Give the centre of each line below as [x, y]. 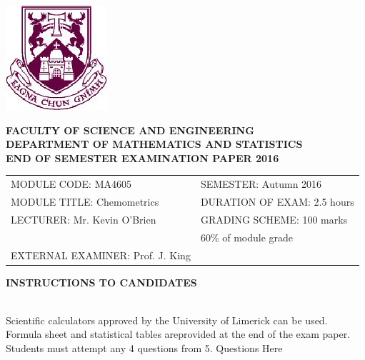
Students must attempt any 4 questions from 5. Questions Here [144, 347]
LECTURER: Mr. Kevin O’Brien [84, 219]
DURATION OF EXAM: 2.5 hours [277, 201]
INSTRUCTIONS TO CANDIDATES [101, 282]
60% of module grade [247, 237]
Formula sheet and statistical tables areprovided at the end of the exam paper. [178, 334]
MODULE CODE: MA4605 [71, 184]
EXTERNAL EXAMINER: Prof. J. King [101, 255]
